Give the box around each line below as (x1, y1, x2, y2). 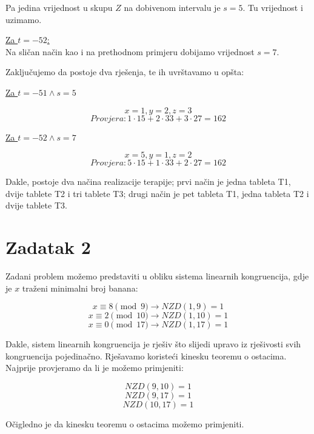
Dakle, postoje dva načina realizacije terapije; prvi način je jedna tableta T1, (5, 175, 291, 188)
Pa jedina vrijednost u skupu (5, 1, 113, 13)
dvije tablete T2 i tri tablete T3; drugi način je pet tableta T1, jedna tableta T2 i (5, 187, 309, 199)
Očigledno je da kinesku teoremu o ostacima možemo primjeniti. (5, 418, 244, 430)
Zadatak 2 (5, 235, 91, 259)
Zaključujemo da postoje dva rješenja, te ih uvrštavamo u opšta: (5, 65, 244, 78)
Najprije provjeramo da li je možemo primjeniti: (5, 361, 184, 374)
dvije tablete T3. (5, 199, 67, 212)
